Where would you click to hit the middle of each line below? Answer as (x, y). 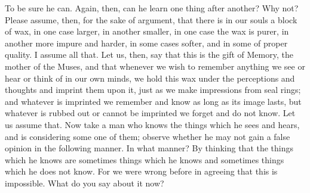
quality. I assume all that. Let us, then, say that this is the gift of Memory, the (149, 55)
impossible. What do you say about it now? (85, 183)
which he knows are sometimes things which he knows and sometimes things (145, 159)
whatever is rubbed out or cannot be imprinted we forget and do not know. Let (150, 113)
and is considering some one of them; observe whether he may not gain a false (148, 136)
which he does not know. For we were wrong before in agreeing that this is (141, 171)
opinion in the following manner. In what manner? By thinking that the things (149, 148)
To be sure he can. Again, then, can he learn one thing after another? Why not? (152, 8)
